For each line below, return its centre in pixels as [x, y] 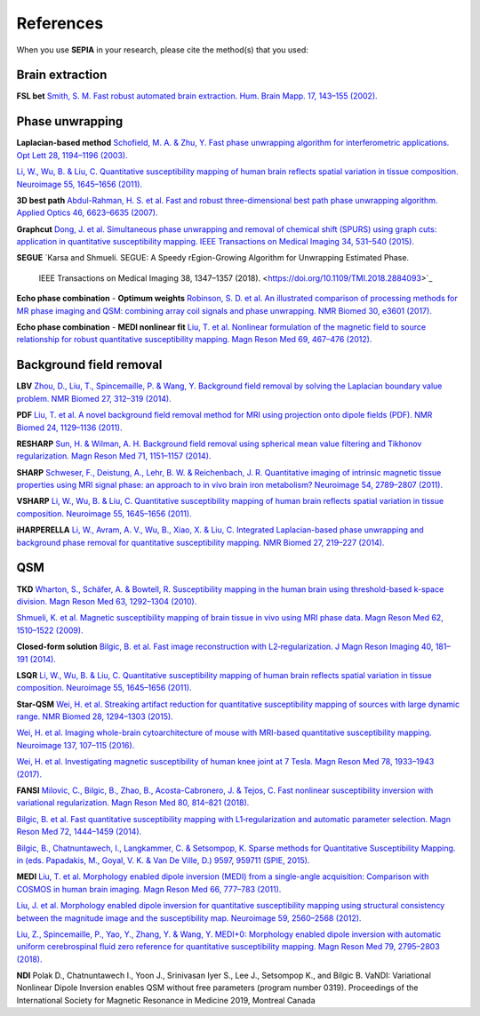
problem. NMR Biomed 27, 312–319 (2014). [94, 398]
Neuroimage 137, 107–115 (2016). [76, 745]
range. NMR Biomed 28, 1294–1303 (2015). [95, 716]
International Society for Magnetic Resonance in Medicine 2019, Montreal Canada [166, 1000]
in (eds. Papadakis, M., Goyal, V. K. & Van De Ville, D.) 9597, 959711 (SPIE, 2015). [163, 860]
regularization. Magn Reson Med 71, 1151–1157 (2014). [114, 456]
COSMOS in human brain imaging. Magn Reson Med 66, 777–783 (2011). [149, 889]
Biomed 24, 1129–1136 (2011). [70, 428]
